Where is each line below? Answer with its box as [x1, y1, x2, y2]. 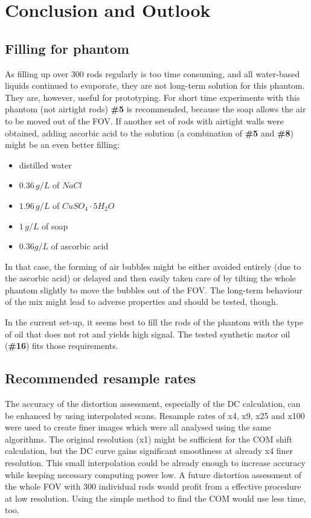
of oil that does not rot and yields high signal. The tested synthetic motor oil [5, 327, 290, 340]
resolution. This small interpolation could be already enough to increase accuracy [5, 456, 306, 469]
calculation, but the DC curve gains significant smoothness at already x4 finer [5, 444, 293, 457]
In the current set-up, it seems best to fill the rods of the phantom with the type [5, 316, 303, 328]
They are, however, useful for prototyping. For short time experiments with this [5, 91, 300, 103]
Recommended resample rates [5, 369, 196, 388]
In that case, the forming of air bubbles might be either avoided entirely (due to [5, 260, 301, 272]
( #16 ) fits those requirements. [5, 339, 118, 352]
